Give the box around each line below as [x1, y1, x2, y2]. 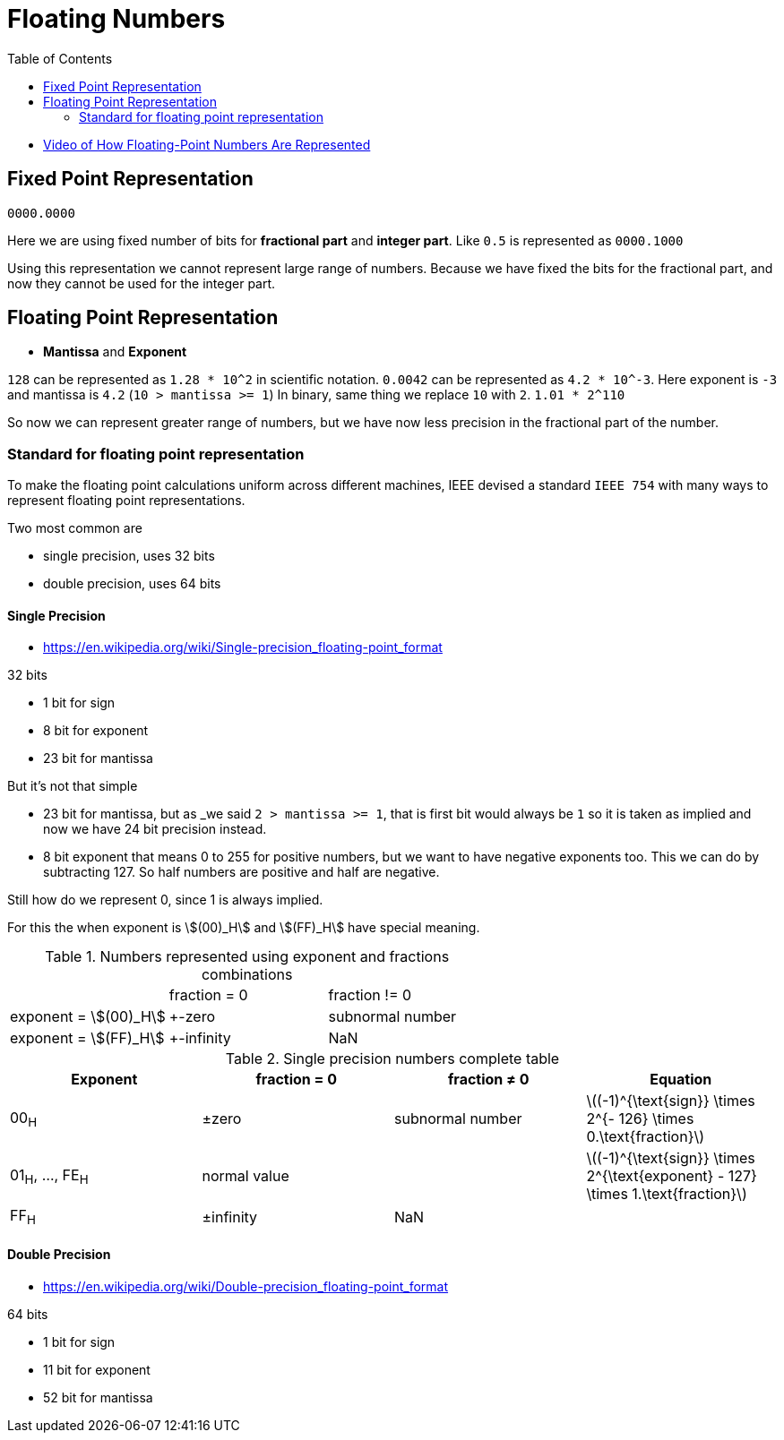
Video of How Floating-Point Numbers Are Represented [43, 136, 371, 152]
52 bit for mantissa [43, 1389, 153, 1405]
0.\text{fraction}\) [586, 1127, 705, 1146]
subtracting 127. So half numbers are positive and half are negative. [43, 864, 440, 880]
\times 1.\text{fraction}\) [586, 1185, 747, 1204]
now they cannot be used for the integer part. [7, 275, 276, 291]
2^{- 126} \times [586, 1110, 694, 1128]
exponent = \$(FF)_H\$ [10, 1029, 165, 1048]
